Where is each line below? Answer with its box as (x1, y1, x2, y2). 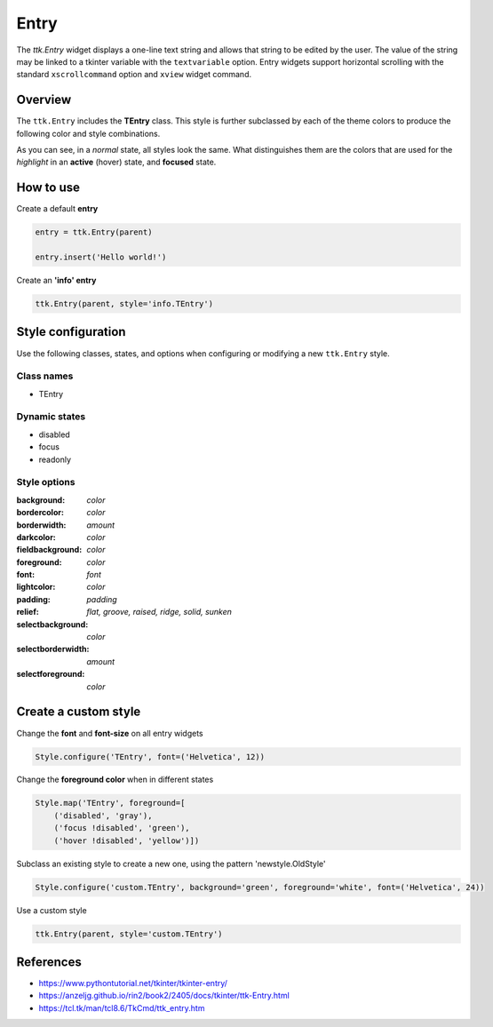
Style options (16, 476, 76, 489)
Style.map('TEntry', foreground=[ (35, 798, 186, 808)
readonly (38, 454, 71, 465)
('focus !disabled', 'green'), (53, 823, 190, 833)
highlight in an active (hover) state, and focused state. (16, 156, 217, 168)
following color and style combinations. (16, 128, 161, 139)
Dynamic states (16, 410, 86, 423)
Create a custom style (16, 705, 141, 720)
